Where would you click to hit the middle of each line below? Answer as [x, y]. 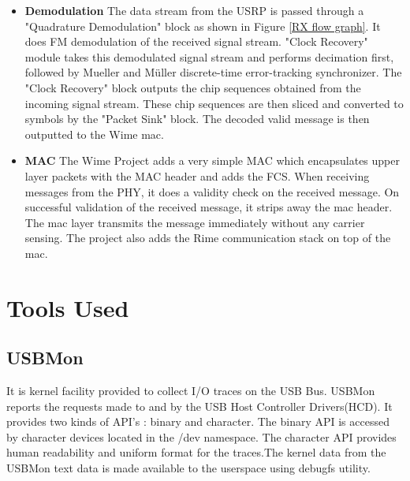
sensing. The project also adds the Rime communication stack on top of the [208, 238]
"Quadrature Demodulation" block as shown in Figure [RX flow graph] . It [203, 26]
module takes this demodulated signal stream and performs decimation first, [209, 56]
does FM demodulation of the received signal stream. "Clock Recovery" [196, 41]
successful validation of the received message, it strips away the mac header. [209, 207]
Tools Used [68, 307]
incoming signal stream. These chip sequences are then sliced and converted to [214, 103]
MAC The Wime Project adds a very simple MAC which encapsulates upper [212, 160]
